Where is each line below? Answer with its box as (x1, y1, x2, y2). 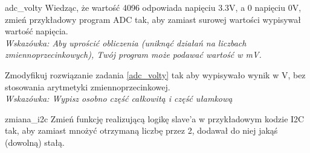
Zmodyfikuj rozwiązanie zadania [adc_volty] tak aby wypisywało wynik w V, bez (5, 68, 306, 81)
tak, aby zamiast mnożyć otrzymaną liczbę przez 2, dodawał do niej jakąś (5, 124, 278, 137)
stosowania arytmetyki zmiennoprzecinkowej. (5, 80, 170, 93)
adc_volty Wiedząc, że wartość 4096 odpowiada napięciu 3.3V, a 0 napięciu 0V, (5, 1, 302, 13)
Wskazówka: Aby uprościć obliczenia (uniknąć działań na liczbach (5, 36, 247, 49)
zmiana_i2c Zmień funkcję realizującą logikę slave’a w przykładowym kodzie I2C (5, 112, 305, 125)
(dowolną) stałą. (5, 136, 65, 148)
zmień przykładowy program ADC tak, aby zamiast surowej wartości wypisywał (5, 13, 301, 25)
